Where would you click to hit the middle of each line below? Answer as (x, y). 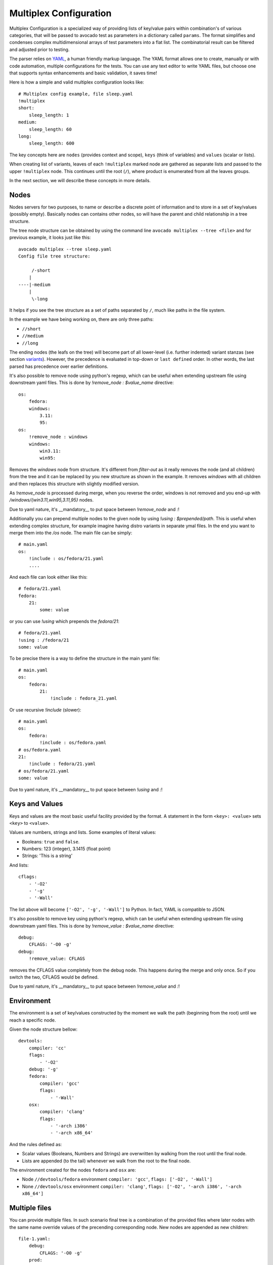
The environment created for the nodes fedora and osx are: (73, 1170)
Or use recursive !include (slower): (45, 710)
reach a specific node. (33, 1020)
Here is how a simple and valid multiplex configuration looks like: (77, 82)
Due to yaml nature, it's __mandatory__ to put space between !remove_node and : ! (94, 509)
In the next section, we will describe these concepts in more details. (80, 180)
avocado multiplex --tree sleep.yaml (65, 249)
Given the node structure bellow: (43, 1029)
